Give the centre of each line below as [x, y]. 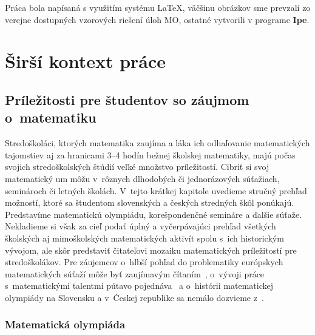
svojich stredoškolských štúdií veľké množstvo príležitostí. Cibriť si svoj [137, 167]
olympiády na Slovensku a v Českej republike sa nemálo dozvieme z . [134, 297]
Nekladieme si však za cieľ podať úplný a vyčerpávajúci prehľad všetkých [141, 226]
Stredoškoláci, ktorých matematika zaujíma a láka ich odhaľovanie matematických [157, 143]
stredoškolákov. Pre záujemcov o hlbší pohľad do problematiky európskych [144, 262]
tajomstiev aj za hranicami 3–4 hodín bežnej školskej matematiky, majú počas [150, 154]
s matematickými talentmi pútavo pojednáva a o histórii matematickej [139, 286]
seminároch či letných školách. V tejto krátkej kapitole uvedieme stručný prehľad [156, 190]
